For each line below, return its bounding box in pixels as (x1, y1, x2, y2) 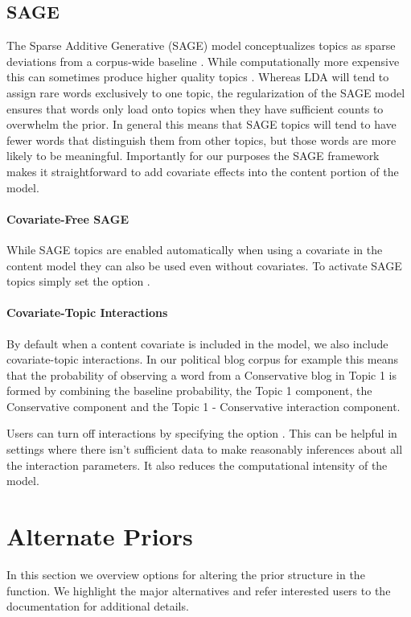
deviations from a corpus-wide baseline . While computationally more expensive (6, 52, 400, 69)
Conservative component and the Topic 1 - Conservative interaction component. (6, 397, 401, 414)
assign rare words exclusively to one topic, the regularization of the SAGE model (6, 84, 405, 101)
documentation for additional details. (6, 598, 189, 615)
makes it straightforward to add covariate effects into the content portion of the (6, 162, 399, 179)
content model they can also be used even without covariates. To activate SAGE (6, 257, 402, 274)
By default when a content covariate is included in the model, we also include (6, 335, 388, 352)
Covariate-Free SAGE (6, 210, 129, 227)
